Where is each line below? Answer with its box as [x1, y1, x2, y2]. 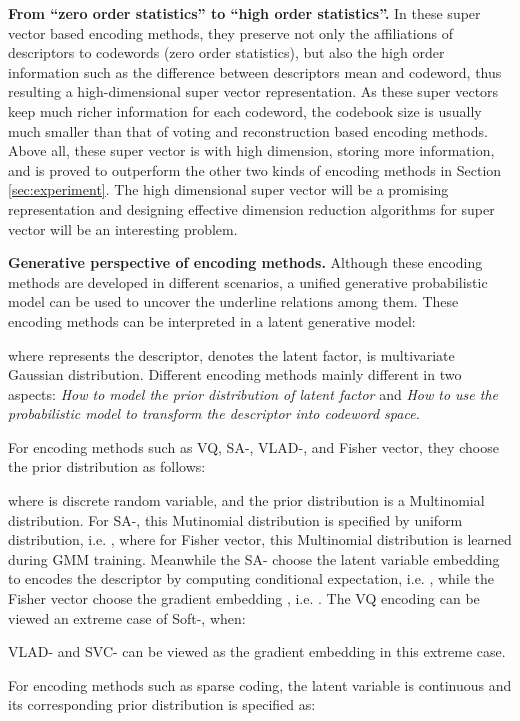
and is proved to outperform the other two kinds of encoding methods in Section [8, 159, 502, 180]
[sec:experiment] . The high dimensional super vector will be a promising [8, 179, 449, 200]
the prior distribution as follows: [8, 456, 206, 477]
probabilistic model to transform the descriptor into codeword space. [8, 403, 420, 424]
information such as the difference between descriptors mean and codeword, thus [8, 61, 502, 82]
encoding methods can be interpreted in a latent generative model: [8, 310, 416, 331]
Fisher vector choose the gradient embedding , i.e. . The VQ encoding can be [8, 588, 480, 609]
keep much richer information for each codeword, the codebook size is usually [8, 100, 482, 121]
